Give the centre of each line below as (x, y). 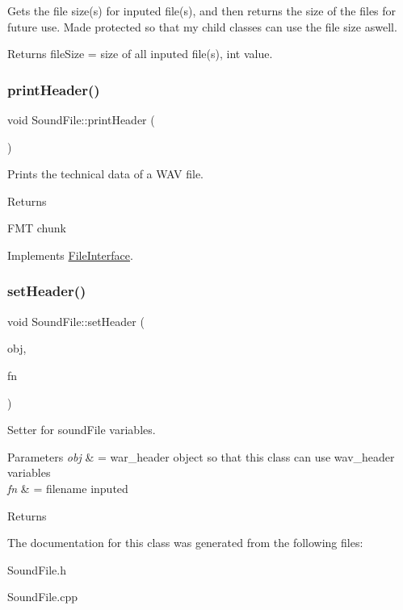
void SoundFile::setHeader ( (76, 321)
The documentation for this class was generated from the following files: (185, 543)
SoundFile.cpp (42, 597)
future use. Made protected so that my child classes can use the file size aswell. (202, 26)
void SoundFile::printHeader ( (81, 119)
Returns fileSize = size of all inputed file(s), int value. (140, 54)
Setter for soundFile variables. (82, 430)
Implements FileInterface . (70, 255)
